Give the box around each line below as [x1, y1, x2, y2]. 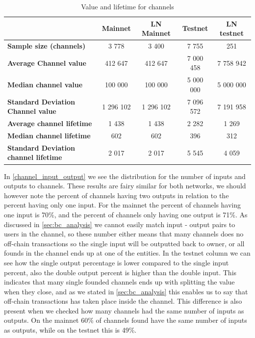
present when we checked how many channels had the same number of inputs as [4, 305, 244, 315]
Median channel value [7, 79, 83, 90]
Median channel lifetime [7, 130, 91, 141]
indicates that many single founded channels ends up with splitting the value [4, 277, 235, 287]
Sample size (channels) [7, 41, 86, 51]
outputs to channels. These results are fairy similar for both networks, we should [4, 181, 246, 191]
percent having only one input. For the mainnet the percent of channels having [4, 200, 241, 210]
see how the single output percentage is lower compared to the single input [4, 257, 229, 267]
